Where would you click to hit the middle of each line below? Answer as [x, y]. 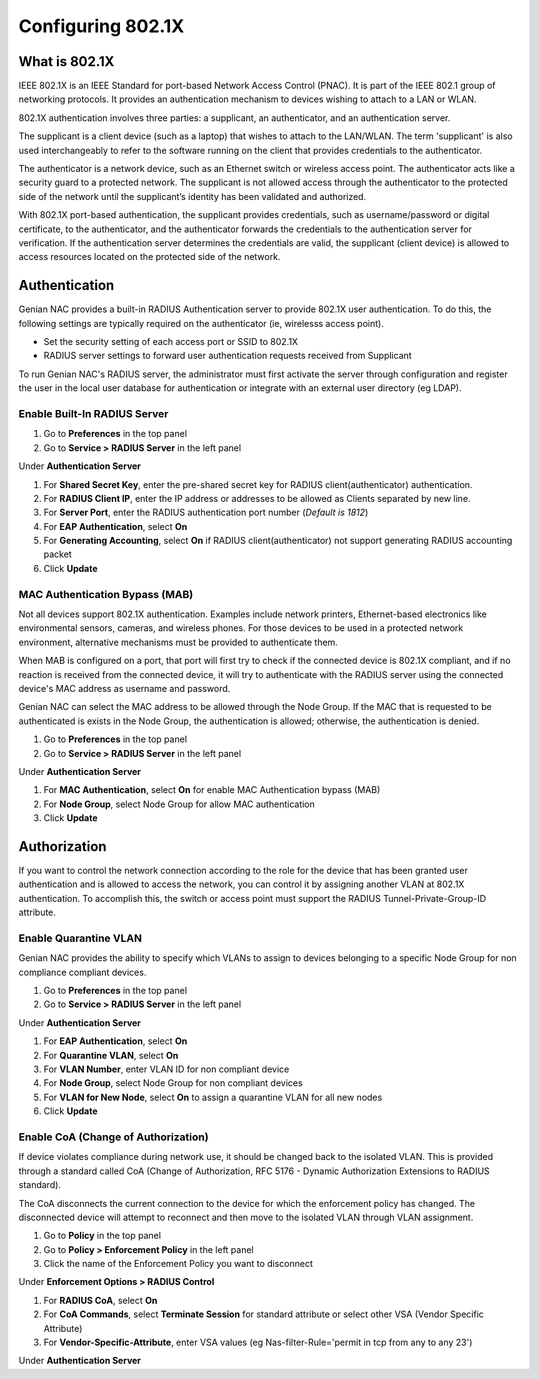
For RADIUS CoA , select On [100, 1300]
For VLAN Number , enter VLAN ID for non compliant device [166, 1069]
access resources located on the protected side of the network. [149, 257]
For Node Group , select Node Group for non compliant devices [173, 1083]
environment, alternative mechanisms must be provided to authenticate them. [178, 642]
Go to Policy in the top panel [102, 1236]
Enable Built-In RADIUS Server [93, 413]
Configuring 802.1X [101, 26]
